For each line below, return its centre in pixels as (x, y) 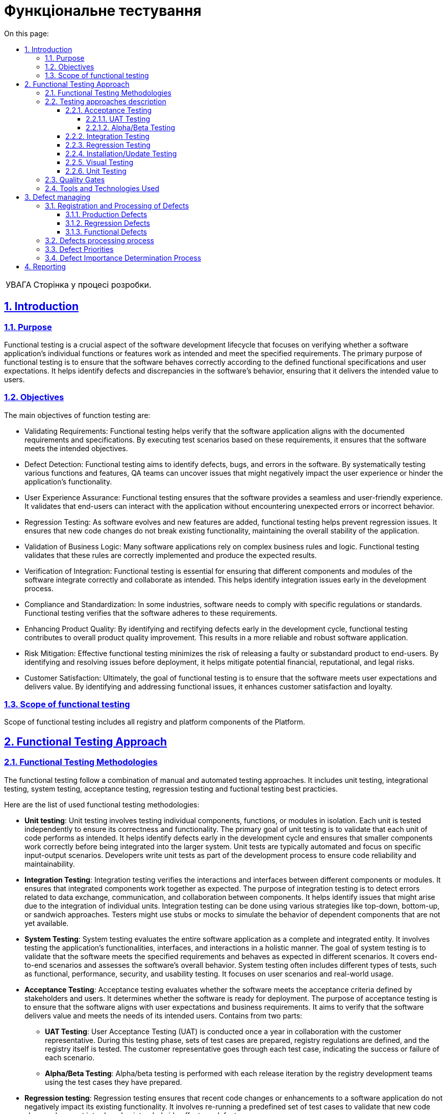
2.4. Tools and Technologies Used (102, 188)
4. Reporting (45, 266)
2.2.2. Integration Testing (107, 136)
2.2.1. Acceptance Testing (109, 110)
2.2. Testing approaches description (106, 101)
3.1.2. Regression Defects (108, 223)
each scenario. (70, 1057)
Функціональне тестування (103, 11)
